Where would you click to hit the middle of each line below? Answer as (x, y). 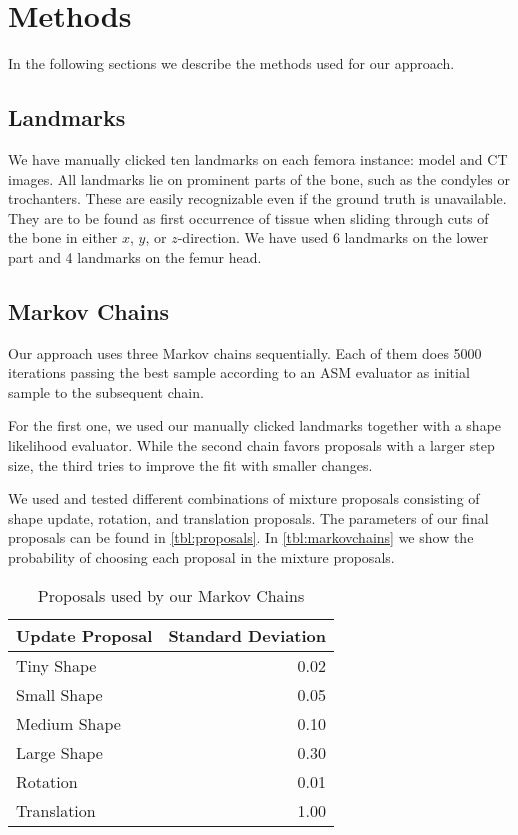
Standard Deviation (247, 635)
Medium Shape (68, 723)
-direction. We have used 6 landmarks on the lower (333, 237)
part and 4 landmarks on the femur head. (135, 256)
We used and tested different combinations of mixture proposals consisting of (244, 498)
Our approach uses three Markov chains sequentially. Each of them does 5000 (245, 352)
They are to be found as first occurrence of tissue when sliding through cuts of (248, 217)
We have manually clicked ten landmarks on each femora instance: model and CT (258, 158)
